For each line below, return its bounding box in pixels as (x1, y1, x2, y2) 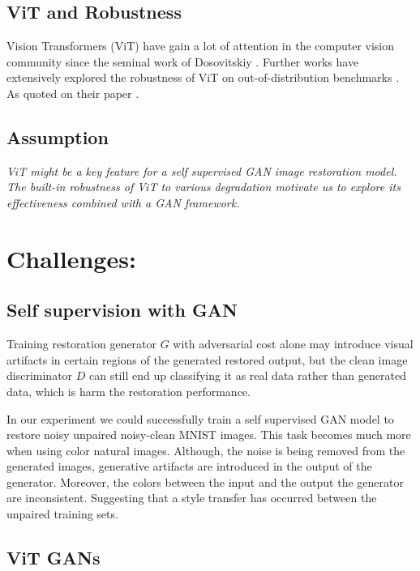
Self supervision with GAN (6, 297, 238, 322)
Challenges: (6, 241, 136, 275)
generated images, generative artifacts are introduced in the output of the (6, 458, 372, 475)
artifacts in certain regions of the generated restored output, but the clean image (6, 351, 408, 368)
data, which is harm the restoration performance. (6, 382, 251, 399)
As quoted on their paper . (6, 84, 139, 101)
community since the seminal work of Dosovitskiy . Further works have (6, 53, 359, 70)
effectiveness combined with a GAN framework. (6, 194, 240, 211)
